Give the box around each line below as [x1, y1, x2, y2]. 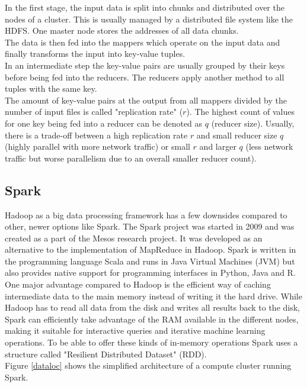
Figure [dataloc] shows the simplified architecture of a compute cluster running [5, 359, 292, 372]
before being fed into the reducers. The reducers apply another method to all [5, 70, 284, 83]
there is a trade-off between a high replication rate [5, 128, 188, 141]
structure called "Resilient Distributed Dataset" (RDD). [5, 347, 207, 360]
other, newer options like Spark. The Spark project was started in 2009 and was [5, 220, 295, 233]
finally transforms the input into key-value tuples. [5, 47, 186, 60]
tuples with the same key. [5, 82, 97, 95]
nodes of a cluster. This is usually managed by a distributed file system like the [5, 12, 293, 25]
